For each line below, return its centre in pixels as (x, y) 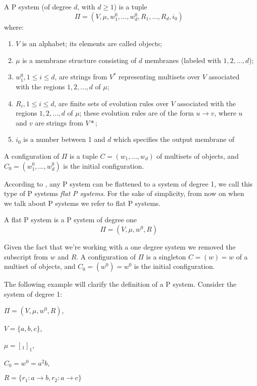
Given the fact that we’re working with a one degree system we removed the (120, 246)
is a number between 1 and (64, 139)
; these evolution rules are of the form (137, 113)
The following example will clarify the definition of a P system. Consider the (120, 284)
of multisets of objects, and (197, 156)
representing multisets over (160, 77)
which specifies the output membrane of (174, 139)
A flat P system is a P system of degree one (70, 220)
